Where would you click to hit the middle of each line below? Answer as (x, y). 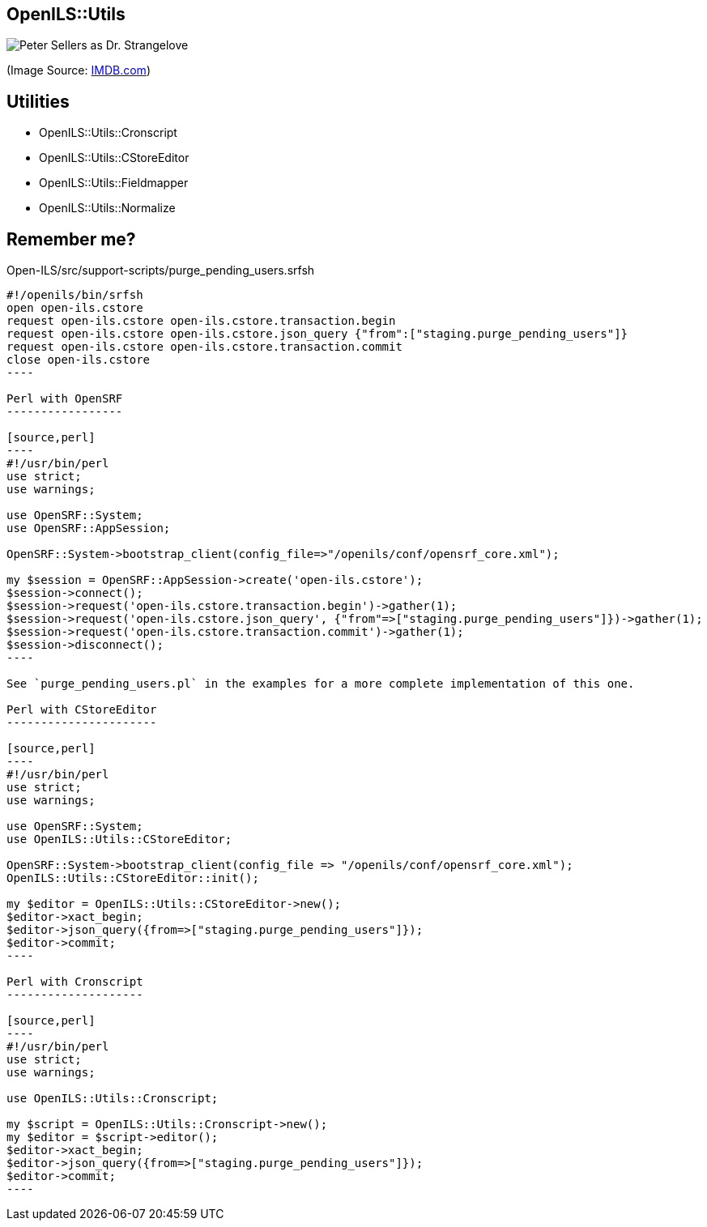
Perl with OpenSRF (65, 399)
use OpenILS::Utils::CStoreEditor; (119, 839)
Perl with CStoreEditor (82, 710)
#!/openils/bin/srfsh (75, 295)
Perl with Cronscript (75, 982)
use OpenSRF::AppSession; (89, 528)
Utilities (38, 101)
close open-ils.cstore (79, 360)
